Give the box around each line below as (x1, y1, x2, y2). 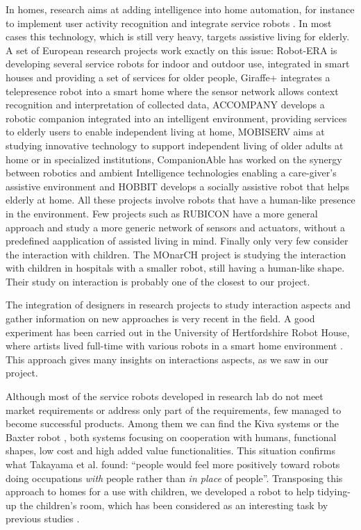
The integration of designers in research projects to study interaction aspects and (6, 297, 351, 312)
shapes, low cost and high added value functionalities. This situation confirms (6, 443, 336, 458)
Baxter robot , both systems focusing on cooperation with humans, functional (6, 429, 337, 444)
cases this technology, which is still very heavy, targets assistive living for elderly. (6, 29, 350, 44)
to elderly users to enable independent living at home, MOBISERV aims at (6, 124, 325, 139)
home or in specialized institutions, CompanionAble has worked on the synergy (6, 151, 342, 166)
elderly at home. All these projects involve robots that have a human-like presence (6, 192, 355, 207)
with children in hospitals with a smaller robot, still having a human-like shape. (6, 260, 345, 275)
